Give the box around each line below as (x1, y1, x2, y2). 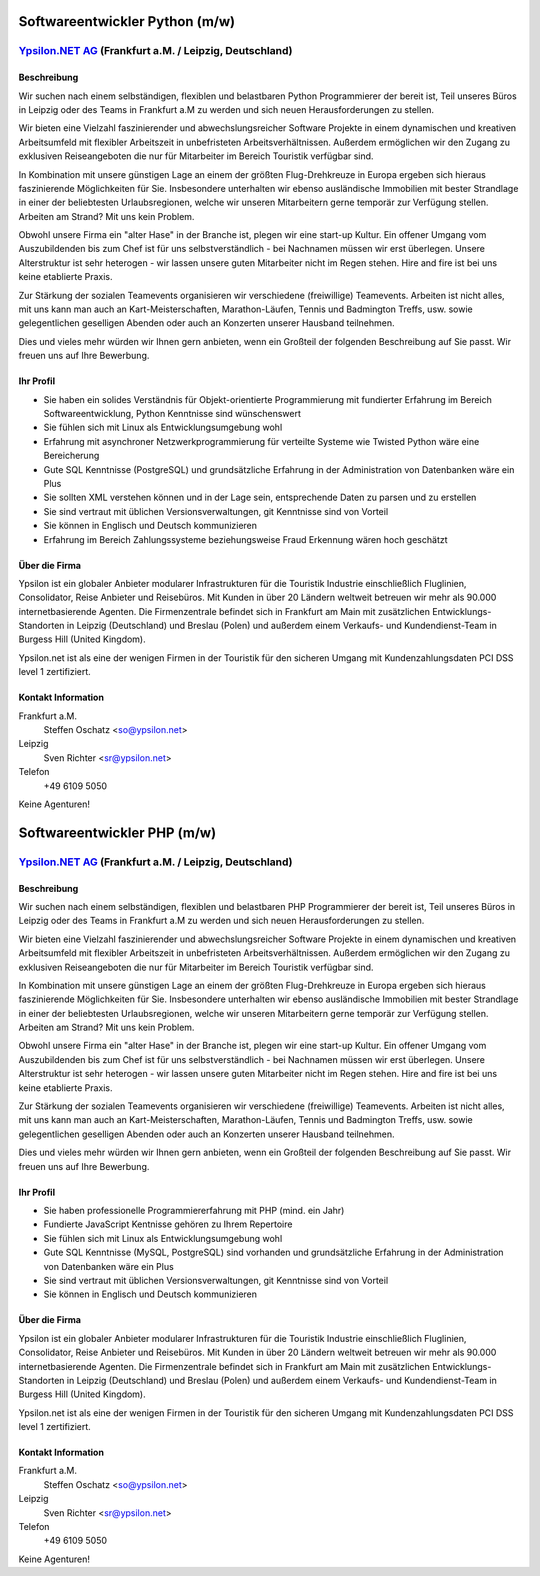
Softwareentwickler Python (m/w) (18, 13, 236, 30)
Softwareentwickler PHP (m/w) (18, 824, 217, 841)
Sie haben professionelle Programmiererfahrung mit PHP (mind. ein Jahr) (43, 1204, 345, 1216)
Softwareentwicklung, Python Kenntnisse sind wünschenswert (43, 408, 302, 419)
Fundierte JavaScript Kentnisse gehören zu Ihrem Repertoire (43, 1218, 293, 1230)
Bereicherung (43, 450, 100, 462)
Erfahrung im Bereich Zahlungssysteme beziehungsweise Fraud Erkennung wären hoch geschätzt (43, 533, 449, 545)
